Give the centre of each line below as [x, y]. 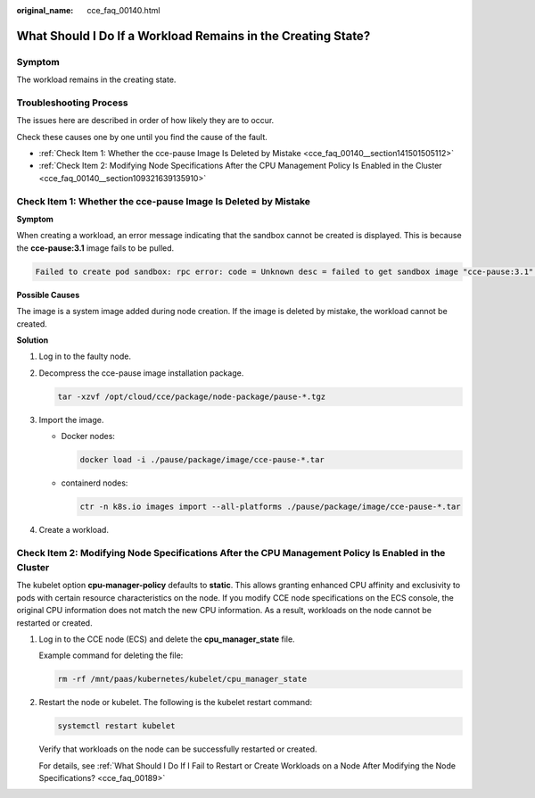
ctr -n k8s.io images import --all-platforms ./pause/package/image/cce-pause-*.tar [270, 507]
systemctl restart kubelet [116, 726]
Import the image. [71, 420]
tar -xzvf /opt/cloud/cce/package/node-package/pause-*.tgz [192, 396]
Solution [33, 340]
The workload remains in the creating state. [96, 79]
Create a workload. [74, 530]
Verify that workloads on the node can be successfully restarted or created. [178, 749]
